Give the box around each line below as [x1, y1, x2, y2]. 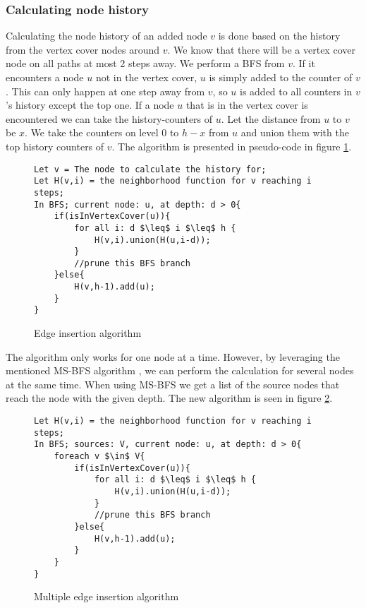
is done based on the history [218, 28, 341, 43]
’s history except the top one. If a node [6, 97, 174, 112]
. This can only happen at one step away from [6, 83, 205, 98]
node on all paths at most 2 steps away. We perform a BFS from [6, 56, 285, 71]
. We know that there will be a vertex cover [167, 42, 355, 56]
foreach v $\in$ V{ [54, 451, 145, 462]
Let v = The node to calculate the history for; [34, 164, 267, 174]
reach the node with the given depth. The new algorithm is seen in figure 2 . [6, 391, 333, 405]
